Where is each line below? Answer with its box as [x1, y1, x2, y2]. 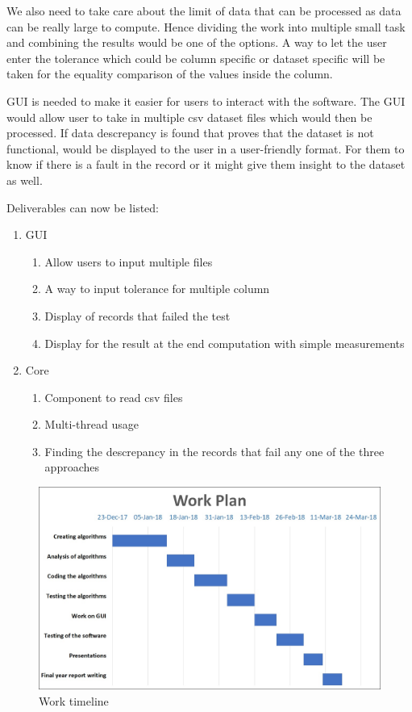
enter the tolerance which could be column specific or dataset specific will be [6, 49, 385, 66]
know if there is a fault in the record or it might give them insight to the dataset [6, 156, 406, 173]
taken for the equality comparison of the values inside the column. [6, 65, 333, 82]
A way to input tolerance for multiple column [44, 280, 270, 297]
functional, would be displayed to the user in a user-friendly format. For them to [6, 140, 405, 157]
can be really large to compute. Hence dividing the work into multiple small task [6, 18, 406, 35]
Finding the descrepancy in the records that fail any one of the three [44, 442, 385, 459]
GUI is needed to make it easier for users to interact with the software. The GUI [6, 92, 406, 109]
